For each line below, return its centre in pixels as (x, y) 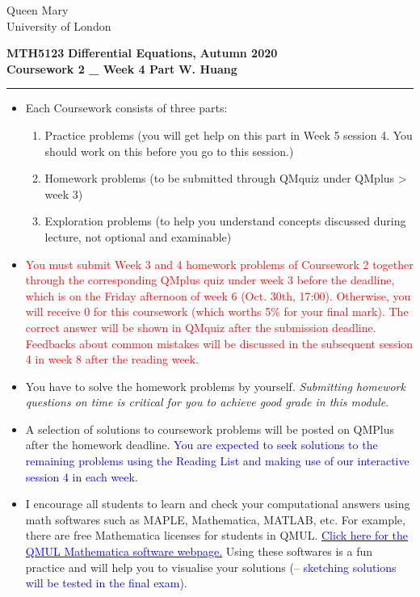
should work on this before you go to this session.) (169, 151)
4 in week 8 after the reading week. (112, 359)
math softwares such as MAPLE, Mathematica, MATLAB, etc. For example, (215, 519)
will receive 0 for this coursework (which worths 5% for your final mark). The (217, 311)
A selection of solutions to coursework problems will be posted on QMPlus (210, 429)
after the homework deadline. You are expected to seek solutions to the (202, 445)
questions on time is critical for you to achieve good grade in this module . (207, 402)
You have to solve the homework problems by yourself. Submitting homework (215, 386)
